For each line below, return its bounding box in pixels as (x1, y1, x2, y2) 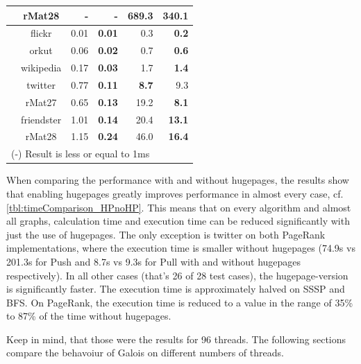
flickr (30, 26, 52, 40)
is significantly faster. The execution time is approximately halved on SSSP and (6, 281, 345, 296)
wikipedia (21, 60, 62, 75)
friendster (21, 112, 62, 126)
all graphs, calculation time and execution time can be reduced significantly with (6, 214, 350, 228)
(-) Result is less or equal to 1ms (11, 146, 150, 161)
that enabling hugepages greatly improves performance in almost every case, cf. (6, 186, 344, 200)
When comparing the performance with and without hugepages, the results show (6, 173, 349, 187)
